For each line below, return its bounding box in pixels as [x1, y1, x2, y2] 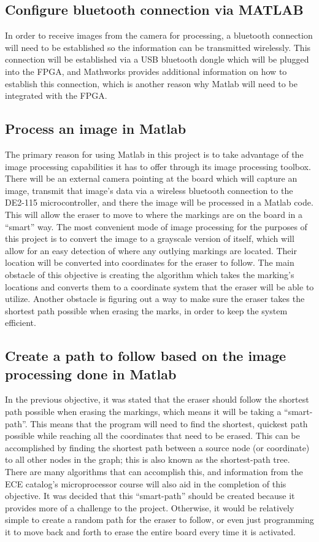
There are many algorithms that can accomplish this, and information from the [5, 465, 303, 478]
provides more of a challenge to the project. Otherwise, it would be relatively [5, 501, 294, 514]
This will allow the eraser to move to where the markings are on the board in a [5, 207, 302, 220]
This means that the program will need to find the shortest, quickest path [30, 417, 308, 430]
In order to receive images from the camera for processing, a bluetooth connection [5, 29, 313, 42]
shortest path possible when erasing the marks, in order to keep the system [5, 304, 288, 317]
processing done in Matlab [5, 364, 177, 383]
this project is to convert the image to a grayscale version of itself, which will [5, 232, 294, 245]
